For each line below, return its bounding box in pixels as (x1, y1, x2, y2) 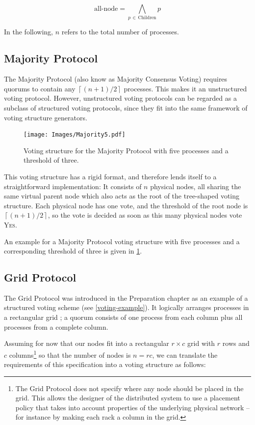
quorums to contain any (4, 83, 76, 93)
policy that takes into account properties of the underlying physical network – (15, 402, 250, 412)
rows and (222, 338, 250, 348)
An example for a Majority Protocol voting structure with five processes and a (4, 236, 240, 246)
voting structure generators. (4, 112, 87, 122)
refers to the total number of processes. (61, 27, 179, 37)
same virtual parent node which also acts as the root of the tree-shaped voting (4, 191, 240, 201)
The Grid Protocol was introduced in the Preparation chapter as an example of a (4, 292, 248, 303)
